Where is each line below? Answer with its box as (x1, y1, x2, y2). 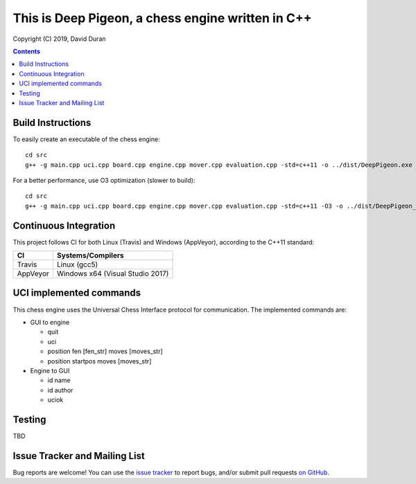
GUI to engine (30, 318, 70, 326)
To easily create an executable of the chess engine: (12, 135, 160, 143)
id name (47, 376, 71, 384)
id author (47, 386, 73, 394)
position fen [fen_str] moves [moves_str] (47, 347, 163, 356)
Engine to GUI (30, 366, 70, 375)
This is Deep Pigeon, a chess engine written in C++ (12, 10, 312, 26)
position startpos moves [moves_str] (47, 357, 152, 365)
